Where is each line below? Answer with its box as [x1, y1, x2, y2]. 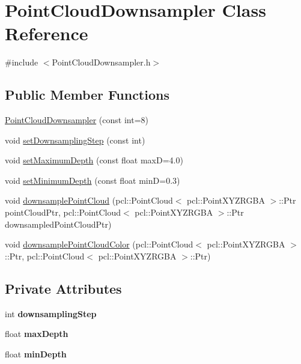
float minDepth [5, 347, 67, 360]
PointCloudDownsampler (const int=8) [5, 114, 149, 126]
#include [5, 56, 38, 68]
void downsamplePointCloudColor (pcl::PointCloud [5, 238, 193, 250]
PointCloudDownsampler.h [52, 56, 151, 68]
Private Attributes [5, 279, 122, 297]
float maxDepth [5, 327, 68, 340]
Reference [5, 21, 88, 46]
